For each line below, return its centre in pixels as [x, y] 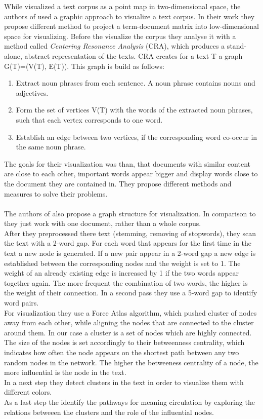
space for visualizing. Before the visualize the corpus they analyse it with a [120, 36]
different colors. [28, 392]
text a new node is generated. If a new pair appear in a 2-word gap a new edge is [130, 253]
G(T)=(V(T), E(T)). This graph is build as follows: [84, 66]
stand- [237, 46]
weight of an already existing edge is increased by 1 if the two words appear [121, 273]
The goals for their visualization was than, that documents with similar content [127, 163]
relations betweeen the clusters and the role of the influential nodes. [109, 412]
